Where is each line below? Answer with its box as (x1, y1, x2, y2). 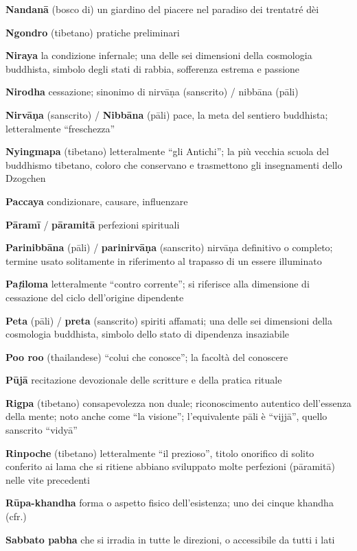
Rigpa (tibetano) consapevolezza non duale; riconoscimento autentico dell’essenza (5, 395, 352, 410)
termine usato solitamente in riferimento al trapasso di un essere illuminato (5, 253, 322, 268)
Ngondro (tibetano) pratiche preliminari (5, 25, 180, 39)
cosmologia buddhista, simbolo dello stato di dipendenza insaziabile (5, 327, 290, 341)
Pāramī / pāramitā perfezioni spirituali (5, 217, 180, 231)
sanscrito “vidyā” (5, 423, 78, 437)
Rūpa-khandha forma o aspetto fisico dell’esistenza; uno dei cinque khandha (5, 495, 334, 510)
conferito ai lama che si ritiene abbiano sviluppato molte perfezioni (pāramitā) (5, 459, 335, 473)
